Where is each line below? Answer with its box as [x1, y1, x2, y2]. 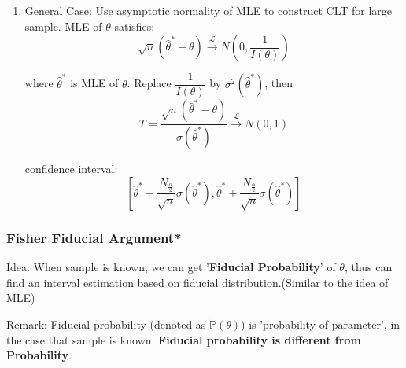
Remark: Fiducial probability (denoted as [6, 315, 206, 332]
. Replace [127, 75, 172, 91]
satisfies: [114, 17, 155, 34]
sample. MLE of [24, 17, 102, 34]
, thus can [344, 258, 393, 274]
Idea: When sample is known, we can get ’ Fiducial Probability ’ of [6, 258, 336, 274]
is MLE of [70, 75, 119, 91]
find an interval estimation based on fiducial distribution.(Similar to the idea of [6, 274, 389, 290]
